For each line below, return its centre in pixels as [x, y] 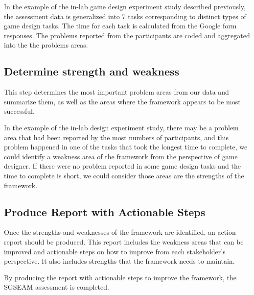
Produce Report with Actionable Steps [105, 211]
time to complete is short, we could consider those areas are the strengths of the [124, 175]
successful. [19, 111]
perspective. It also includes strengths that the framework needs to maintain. [119, 261]
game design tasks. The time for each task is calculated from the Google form [120, 26]
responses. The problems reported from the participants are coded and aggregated [127, 35]
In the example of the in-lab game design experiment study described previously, [125, 6]
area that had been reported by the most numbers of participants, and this [116, 137]
